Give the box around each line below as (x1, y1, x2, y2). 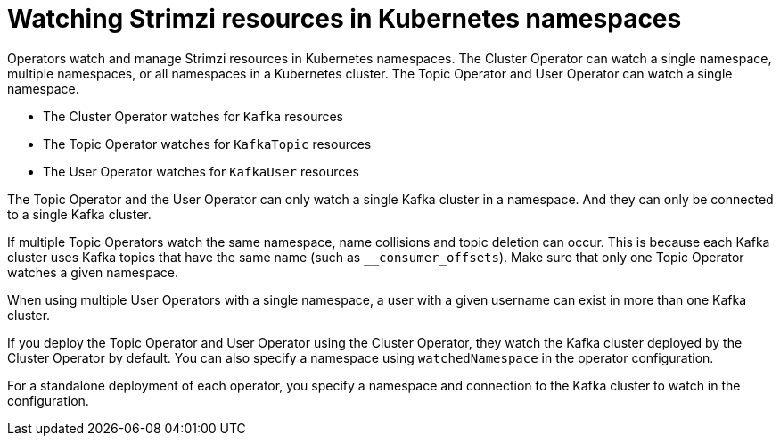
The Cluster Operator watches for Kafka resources (43, 108, 343, 124)
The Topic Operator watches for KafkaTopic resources (43, 135, 372, 152)
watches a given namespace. (7, 264, 178, 280)
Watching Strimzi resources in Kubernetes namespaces (7, 4, 682, 34)
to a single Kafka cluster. (7, 206, 152, 222)
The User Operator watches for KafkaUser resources (43, 163, 359, 179)
